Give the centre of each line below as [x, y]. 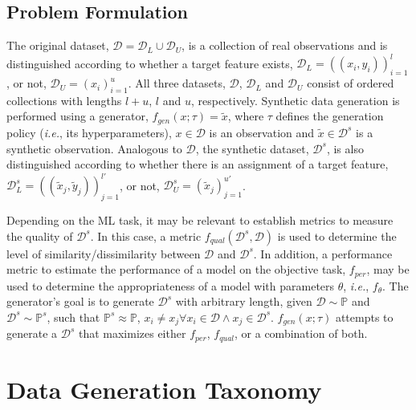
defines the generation [330, 116]
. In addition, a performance [323, 253]
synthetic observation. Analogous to [94, 148]
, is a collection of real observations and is [285, 45]
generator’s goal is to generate [80, 301]
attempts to [364, 317]
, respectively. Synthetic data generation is [295, 100]
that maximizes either [132, 333]
